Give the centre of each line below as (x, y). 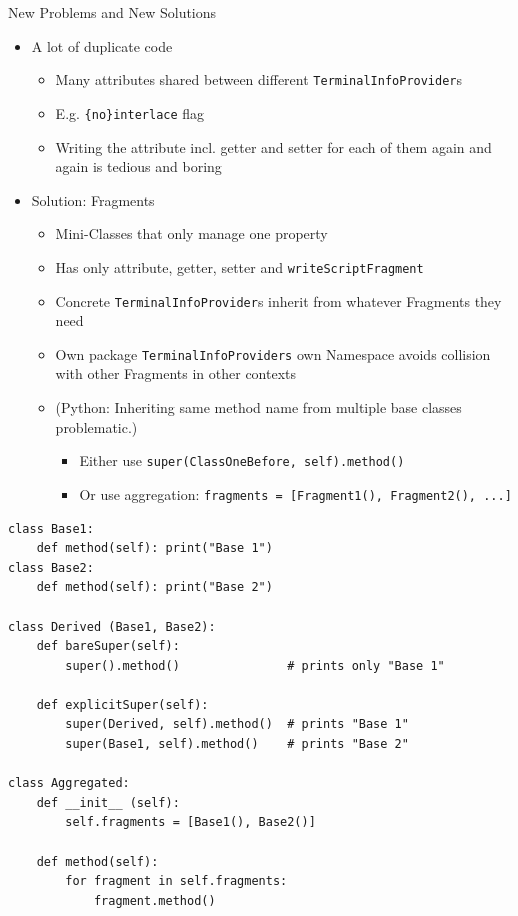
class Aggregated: (69, 783)
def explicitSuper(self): (122, 704)
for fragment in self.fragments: (176, 881)
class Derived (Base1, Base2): (112, 626)
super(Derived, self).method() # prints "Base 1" (237, 724)
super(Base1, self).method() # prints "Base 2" (237, 744)
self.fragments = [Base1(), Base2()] (190, 822)
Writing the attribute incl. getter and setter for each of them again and (273, 146)
